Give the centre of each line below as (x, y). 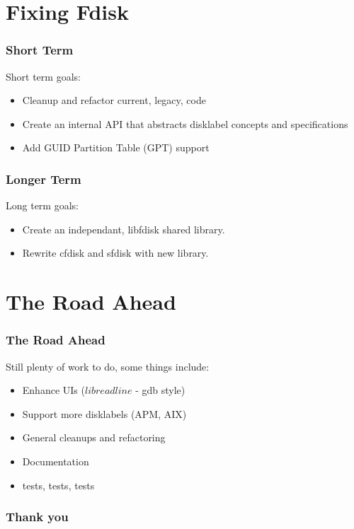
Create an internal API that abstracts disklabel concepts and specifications (185, 123)
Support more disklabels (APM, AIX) (104, 413)
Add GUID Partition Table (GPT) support (116, 147)
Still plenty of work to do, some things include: (108, 366)
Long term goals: (42, 205)
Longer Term (44, 179)
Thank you (37, 517)
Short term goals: (43, 76)
